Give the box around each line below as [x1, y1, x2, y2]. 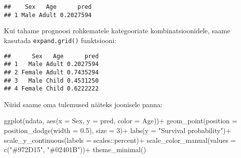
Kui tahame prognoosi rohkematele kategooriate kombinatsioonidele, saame [4, 25, 230, 36]
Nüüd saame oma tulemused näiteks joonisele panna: [4, 99, 163, 109]
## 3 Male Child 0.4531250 [4, 77, 99, 84]
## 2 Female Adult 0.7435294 [4, 68, 99, 76]
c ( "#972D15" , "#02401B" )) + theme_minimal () [4, 144, 146, 155]
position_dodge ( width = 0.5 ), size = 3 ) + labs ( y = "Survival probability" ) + [4, 125, 231, 135]
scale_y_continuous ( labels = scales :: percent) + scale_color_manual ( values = [4, 135, 236, 145]
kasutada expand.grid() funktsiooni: [4, 35, 117, 45]
